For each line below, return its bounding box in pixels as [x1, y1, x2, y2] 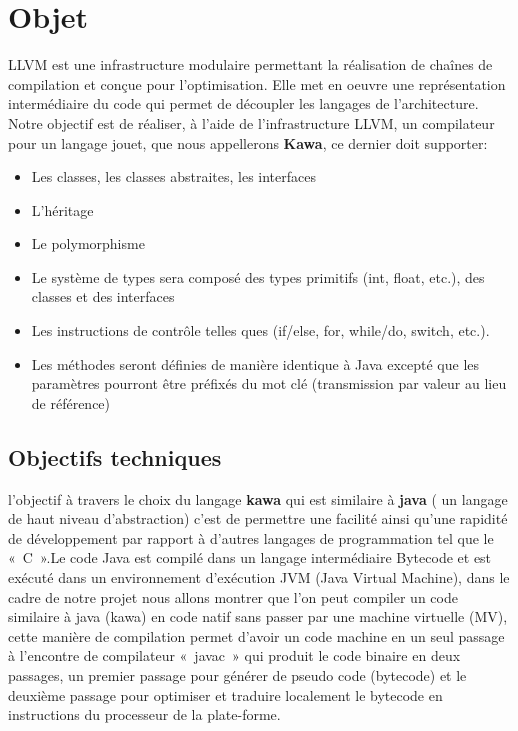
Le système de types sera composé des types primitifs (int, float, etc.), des [31, 266, 485, 287]
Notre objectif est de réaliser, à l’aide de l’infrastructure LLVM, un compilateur [8, 112, 495, 133]
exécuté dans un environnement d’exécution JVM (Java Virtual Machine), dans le [8, 567, 510, 588]
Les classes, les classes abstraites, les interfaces [31, 166, 316, 187]
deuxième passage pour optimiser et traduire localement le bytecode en [8, 684, 443, 705]
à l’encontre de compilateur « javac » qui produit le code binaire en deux [8, 645, 461, 666]
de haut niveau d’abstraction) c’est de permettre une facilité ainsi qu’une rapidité [8, 508, 508, 529]
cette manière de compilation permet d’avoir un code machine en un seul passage [8, 625, 505, 646]
